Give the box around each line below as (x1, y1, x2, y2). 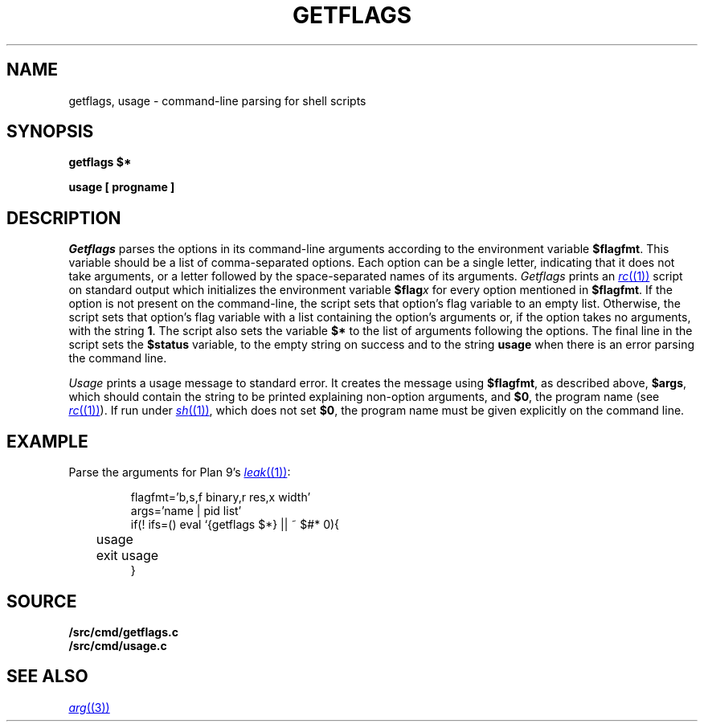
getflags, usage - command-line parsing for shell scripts (68, 93, 366, 108)
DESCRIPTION (6, 207, 121, 228)
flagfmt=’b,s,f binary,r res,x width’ (130, 490, 311, 505)
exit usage (96, 547, 159, 564)
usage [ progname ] (68, 180, 175, 194)
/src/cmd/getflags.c (68, 624, 178, 639)
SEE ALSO (6, 666, 88, 687)
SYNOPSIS (6, 121, 94, 142)
